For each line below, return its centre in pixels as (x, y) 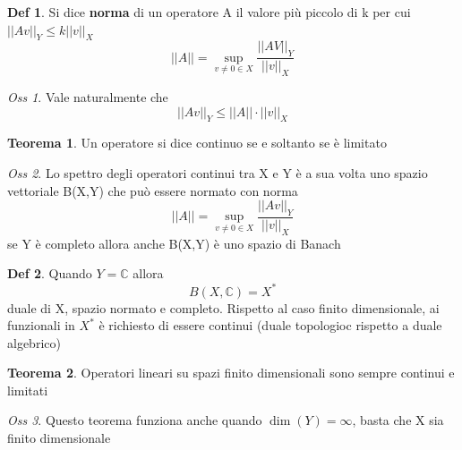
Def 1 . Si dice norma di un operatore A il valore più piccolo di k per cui (209, 12)
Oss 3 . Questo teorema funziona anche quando (135, 420)
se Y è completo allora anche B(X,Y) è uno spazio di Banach (174, 243)
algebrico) (34, 342)
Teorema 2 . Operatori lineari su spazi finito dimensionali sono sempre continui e (231, 373)
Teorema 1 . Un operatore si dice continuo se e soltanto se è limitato (197, 143)
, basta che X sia (398, 420)
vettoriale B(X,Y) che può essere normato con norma (153, 190)
